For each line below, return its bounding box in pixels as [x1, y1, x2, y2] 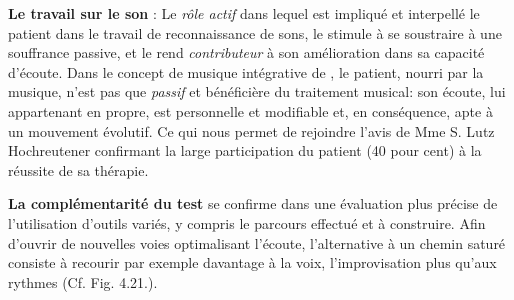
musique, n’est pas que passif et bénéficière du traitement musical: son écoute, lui [8, 81, 506, 102]
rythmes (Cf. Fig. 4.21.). [8, 271, 158, 292]
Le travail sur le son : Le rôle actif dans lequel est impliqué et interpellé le [8, 3, 480, 23]
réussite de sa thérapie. [8, 159, 149, 180]
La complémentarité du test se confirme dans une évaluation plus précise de [8, 193, 498, 214]
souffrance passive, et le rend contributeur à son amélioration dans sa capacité [8, 42, 485, 63]
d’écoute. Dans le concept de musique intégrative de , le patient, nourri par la [8, 61, 484, 82]
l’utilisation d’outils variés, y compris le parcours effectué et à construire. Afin [8, 212, 486, 233]
